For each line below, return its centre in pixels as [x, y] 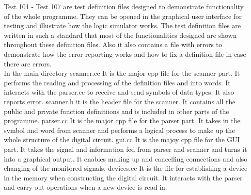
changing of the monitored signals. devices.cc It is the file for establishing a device [126, 168]
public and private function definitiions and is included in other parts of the [117, 111]
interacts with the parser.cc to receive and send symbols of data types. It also [119, 92]
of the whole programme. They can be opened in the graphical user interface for [123, 16]
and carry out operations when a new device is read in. [86, 187]
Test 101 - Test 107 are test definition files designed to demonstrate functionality [124, 6]
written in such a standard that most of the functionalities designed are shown [120, 35]
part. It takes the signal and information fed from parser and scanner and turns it [125, 149]
